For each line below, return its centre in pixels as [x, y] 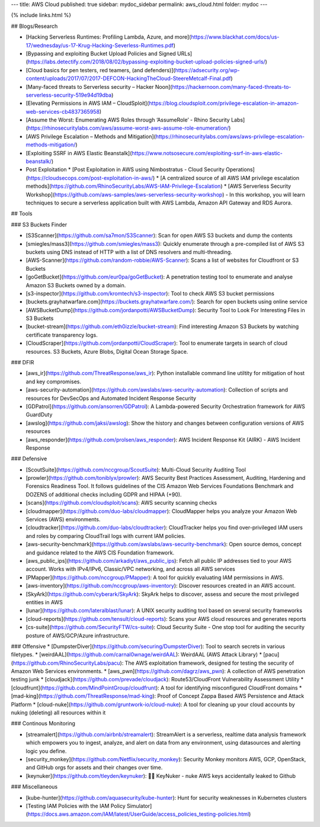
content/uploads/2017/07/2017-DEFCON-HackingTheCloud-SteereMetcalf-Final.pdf [128, 78]
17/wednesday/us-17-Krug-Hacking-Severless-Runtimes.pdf [100, 45]
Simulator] [139, 806]
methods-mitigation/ [51, 145]
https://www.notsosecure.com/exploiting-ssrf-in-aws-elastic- [207, 153]
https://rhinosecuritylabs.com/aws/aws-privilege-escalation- [230, 136]
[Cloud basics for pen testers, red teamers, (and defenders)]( [100, 70]
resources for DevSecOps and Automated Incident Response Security [111, 398]
